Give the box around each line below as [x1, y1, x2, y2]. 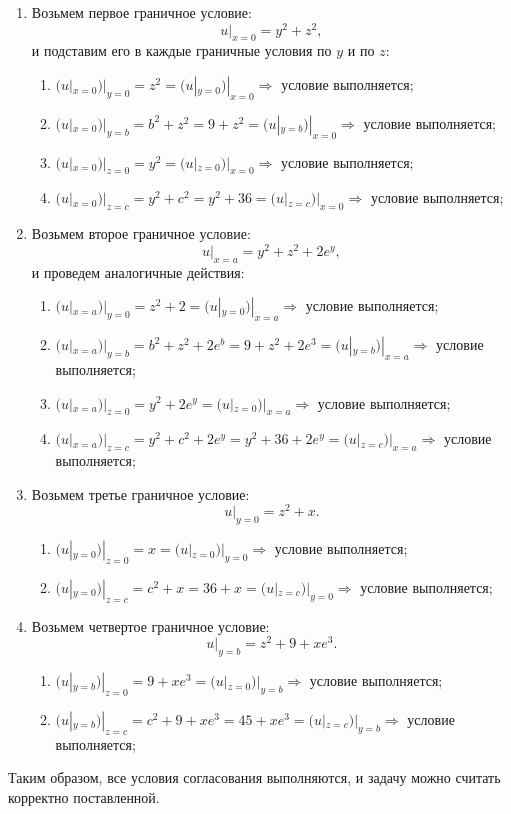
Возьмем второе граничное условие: [31, 223, 251, 244]
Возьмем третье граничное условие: [31, 483, 250, 504]
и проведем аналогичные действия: [31, 261, 245, 282]
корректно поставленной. [8, 787, 160, 807]
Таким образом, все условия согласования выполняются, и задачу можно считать [8, 767, 501, 788]
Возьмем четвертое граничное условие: [31, 615, 270, 636]
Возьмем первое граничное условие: [31, 2, 252, 22]
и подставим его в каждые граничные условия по [31, 40, 332, 61]
